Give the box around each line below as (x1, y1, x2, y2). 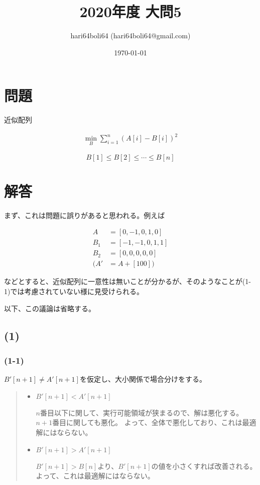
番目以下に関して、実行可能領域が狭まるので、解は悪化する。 (40, 407, 243, 418)
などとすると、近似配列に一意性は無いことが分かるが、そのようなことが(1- (4, 276, 251, 287)
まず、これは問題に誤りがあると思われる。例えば (4, 210, 165, 220)
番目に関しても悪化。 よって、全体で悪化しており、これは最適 (52, 417, 256, 428)
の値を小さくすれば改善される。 (151, 460, 257, 471)
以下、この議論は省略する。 (4, 303, 95, 313)
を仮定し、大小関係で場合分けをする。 (79, 374, 206, 384)
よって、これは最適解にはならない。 (36, 470, 155, 481)
